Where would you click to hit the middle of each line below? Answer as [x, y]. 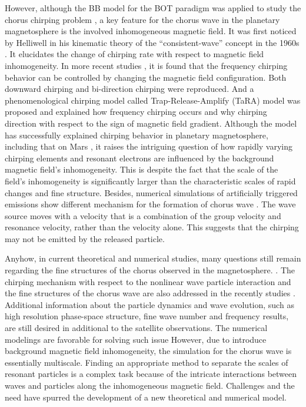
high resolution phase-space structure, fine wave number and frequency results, [147, 316]
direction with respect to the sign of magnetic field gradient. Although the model [151, 123]
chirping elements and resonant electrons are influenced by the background [139, 158]
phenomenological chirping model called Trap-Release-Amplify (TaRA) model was [153, 100]
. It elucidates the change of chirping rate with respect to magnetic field [134, 54]
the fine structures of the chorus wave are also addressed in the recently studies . [150, 293]
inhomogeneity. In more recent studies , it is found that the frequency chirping [146, 65]
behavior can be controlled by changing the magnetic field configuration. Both [146, 77]
